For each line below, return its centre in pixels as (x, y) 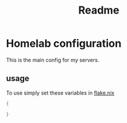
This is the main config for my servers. (53, 60)
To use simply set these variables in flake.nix (60, 93)
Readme (99, 10)
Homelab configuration (64, 43)
